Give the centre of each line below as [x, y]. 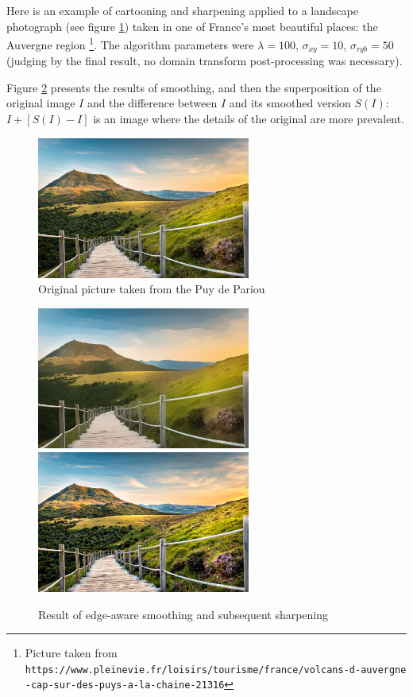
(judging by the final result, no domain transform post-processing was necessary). [205, 61]
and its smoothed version [290, 103]
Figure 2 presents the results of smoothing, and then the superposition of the [194, 87]
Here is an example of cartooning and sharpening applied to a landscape [182, 10]
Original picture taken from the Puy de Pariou [152, 289]
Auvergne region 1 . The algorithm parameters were [130, 43]
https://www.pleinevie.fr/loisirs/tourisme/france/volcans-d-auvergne [216, 670]
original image [41, 103]
